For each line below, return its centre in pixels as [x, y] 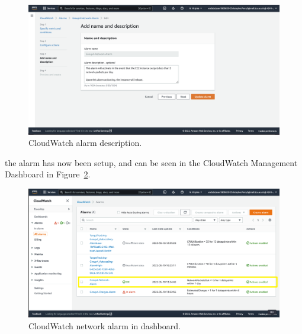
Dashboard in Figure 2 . [48, 174]
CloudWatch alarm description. [85, 143]
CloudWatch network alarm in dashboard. [105, 325]
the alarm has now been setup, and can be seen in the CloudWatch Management [151, 162]
